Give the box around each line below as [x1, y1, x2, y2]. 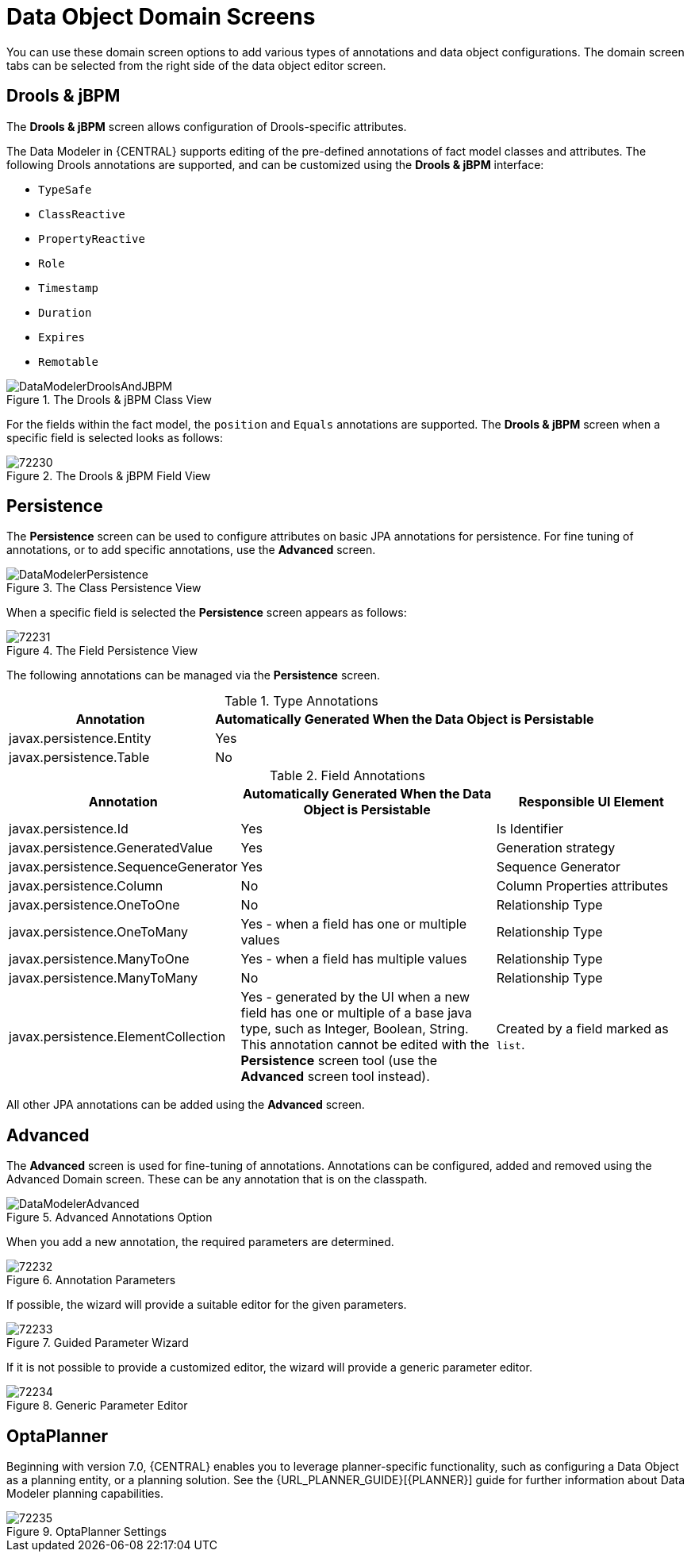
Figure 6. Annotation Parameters [6, 1273, 176, 1287]
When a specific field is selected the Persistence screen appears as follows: [6, 606, 407, 620]
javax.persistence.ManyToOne [9, 951, 190, 967]
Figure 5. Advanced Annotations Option [6, 1210, 213, 1225]
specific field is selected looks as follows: [6, 430, 223, 444]
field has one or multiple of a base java [240, 1005, 472, 1021]
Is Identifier [496, 821, 563, 837]
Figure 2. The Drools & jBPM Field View [6, 468, 211, 483]
